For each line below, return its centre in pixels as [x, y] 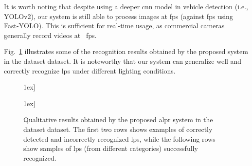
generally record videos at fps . [50, 35]
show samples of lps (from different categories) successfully [111, 148]
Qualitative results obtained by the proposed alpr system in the [118, 120]
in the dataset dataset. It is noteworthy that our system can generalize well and [123, 61]
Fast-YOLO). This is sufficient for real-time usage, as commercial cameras [114, 26]
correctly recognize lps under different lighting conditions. [90, 70]
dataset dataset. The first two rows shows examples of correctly [118, 129]
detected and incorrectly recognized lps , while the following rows [119, 138]
